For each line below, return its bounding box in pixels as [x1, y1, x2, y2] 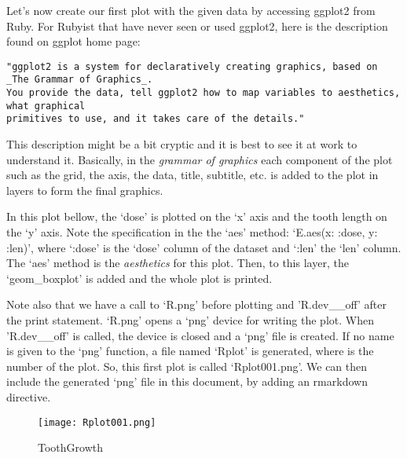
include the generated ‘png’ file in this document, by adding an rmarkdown [6, 373, 368, 390]
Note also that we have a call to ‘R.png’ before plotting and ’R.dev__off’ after [6, 296, 387, 313]
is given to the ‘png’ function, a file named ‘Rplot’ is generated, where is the [6, 343, 374, 359]
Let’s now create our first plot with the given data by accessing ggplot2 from [6, 2, 376, 18]
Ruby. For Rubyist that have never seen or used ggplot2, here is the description [6, 17, 388, 34]
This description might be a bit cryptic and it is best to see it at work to [6, 136, 357, 152]
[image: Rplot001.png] [38, 416, 156, 428]
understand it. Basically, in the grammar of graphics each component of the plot [6, 151, 393, 167]
